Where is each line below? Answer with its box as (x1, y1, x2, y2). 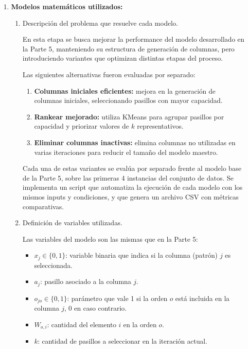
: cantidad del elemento (47, 319, 117, 329)
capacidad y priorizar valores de (34, 121, 129, 131)
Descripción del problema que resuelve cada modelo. (22, 17, 178, 28)
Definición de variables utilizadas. (22, 217, 123, 228)
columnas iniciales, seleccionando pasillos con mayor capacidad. (34, 95, 223, 105)
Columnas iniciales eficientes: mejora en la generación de (34, 85, 216, 96)
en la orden (123, 319, 157, 329)
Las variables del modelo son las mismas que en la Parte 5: (22, 233, 198, 244)
